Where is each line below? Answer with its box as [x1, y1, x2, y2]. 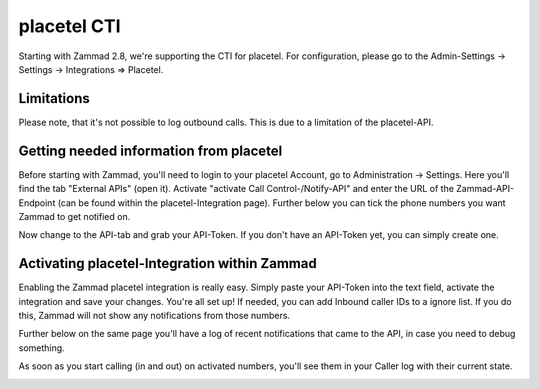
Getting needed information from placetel [18, 142, 283, 159]
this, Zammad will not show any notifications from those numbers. [18, 310, 290, 321]
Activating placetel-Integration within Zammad [18, 255, 317, 272]
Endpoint [18, 196, 56, 209]
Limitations [18, 90, 90, 107]
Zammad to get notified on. [18, 210, 131, 222]
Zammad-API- [456, 183, 515, 195]
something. [18, 341, 65, 354]
